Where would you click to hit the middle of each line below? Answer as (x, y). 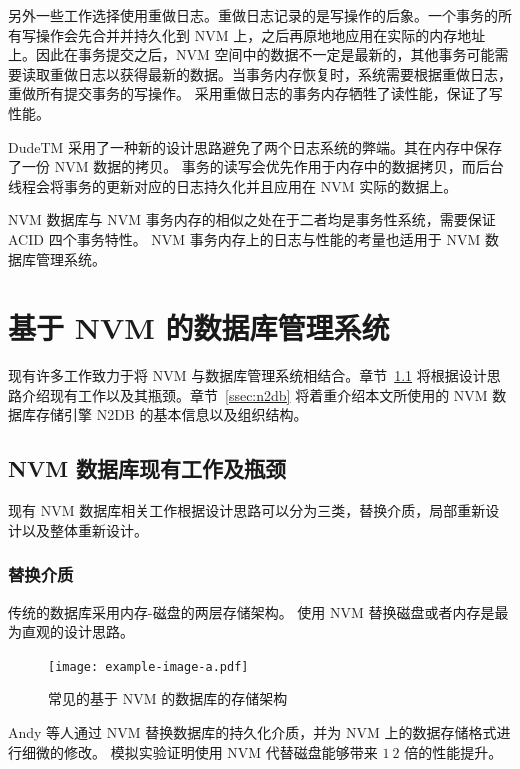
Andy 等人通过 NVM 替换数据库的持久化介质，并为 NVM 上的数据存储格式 (252, 732)
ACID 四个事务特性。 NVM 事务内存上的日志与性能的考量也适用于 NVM (244, 238)
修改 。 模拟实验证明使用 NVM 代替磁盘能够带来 (220, 751)
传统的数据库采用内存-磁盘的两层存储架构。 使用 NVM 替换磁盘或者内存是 (251, 611)
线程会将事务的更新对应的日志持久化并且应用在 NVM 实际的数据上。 (233, 185)
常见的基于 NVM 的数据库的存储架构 (168, 698)
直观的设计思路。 (77, 631)
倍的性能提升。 (453, 751)
